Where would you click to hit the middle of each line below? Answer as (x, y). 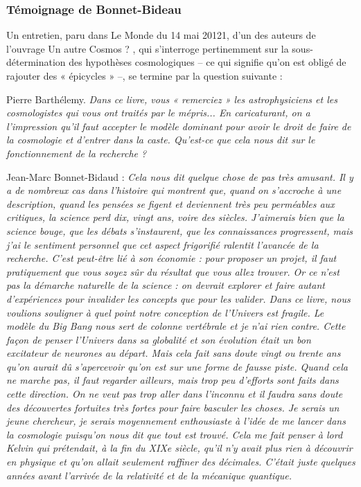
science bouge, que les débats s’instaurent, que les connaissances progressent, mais (180, 230)
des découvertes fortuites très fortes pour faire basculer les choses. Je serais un (173, 407)
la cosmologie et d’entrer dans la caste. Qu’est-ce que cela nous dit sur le (161, 140)
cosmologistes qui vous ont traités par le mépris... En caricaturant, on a (158, 113)
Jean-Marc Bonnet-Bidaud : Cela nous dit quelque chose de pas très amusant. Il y (180, 176)
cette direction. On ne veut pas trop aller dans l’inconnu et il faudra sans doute (175, 394)
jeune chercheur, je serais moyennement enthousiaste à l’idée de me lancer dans (176, 421)
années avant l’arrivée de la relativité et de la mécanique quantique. (149, 475)
